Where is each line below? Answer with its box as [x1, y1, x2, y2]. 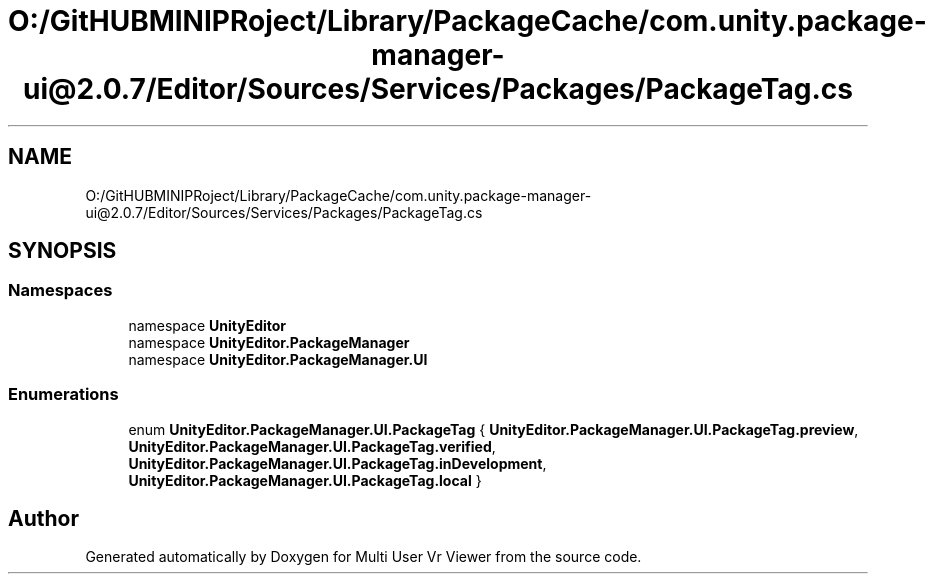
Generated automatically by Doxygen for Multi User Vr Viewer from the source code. [85, 548, 642, 566]
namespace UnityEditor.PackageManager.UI [128, 350, 428, 368]
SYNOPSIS [8, 238, 117, 264]
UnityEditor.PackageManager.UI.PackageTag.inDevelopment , [128, 454, 547, 472]
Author [8, 505, 79, 531]
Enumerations [8, 384, 119, 405]
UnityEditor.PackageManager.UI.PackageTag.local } [128, 471, 482, 489]
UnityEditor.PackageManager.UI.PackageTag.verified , [128, 437, 496, 455]
